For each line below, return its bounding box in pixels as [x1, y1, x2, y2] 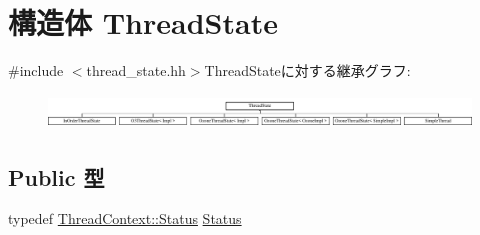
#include [8, 60, 64, 81]
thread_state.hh [86, 60, 186, 81]
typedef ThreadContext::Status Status [8, 208, 242, 229]
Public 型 [8, 161, 105, 192]
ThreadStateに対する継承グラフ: [204, 60, 411, 81]
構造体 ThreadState [8, 2, 278, 43]
